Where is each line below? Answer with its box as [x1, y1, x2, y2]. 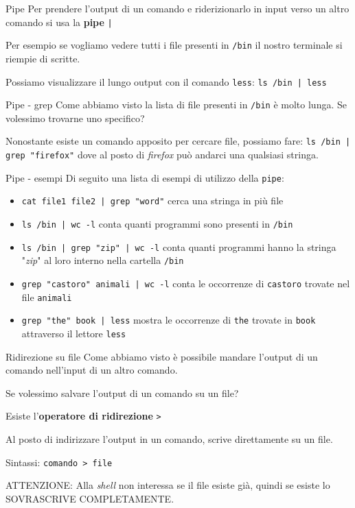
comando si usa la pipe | [5, 14, 113, 29]
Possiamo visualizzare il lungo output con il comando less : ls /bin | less [5, 74, 327, 88]
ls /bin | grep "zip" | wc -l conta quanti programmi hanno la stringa [21, 239, 336, 254]
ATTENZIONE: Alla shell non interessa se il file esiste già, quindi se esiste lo [5, 478, 330, 492]
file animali [21, 289, 72, 304]
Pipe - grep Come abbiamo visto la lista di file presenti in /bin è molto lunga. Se [5, 97, 347, 112]
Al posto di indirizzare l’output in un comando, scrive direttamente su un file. [5, 432, 333, 446]
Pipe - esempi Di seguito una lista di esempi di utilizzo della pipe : [5, 170, 284, 184]
